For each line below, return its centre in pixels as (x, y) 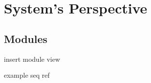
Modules (26, 38)
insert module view (32, 59)
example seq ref (27, 75)
